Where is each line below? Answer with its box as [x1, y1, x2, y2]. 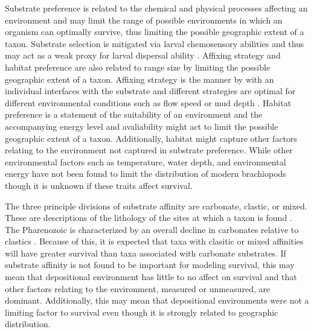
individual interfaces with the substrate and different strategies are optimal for [5, 85, 296, 97]
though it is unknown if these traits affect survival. [5, 179, 193, 191]
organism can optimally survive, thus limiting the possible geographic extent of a [5, 25, 304, 38]
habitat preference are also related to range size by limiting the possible [5, 60, 271, 73]
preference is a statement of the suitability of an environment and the [5, 108, 263, 121]
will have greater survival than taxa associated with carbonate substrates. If [5, 246, 286, 259]
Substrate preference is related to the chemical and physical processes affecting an [5, 2, 308, 14]
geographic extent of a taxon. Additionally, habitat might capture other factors [5, 132, 298, 144]
